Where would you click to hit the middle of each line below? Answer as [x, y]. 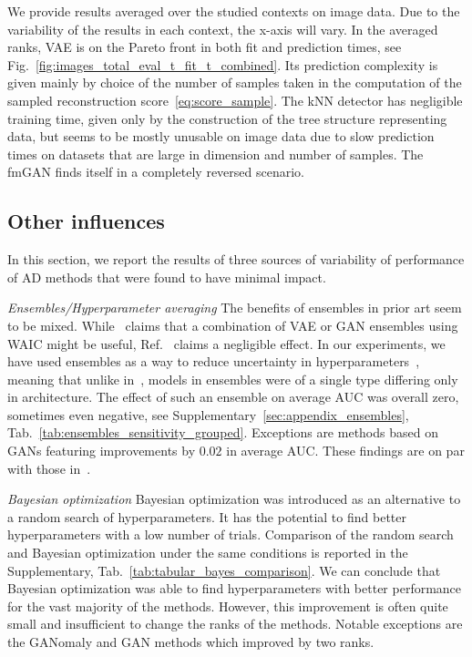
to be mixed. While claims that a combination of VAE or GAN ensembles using [233, 325]
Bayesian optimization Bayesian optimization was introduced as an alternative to [234, 499]
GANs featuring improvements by [102, 451]
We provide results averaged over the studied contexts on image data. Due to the [234, 11]
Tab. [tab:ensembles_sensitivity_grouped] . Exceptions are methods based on [223, 432]
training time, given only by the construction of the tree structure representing [227, 118]
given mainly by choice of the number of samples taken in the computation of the [235, 82]
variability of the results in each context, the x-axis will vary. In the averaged [223, 29]
